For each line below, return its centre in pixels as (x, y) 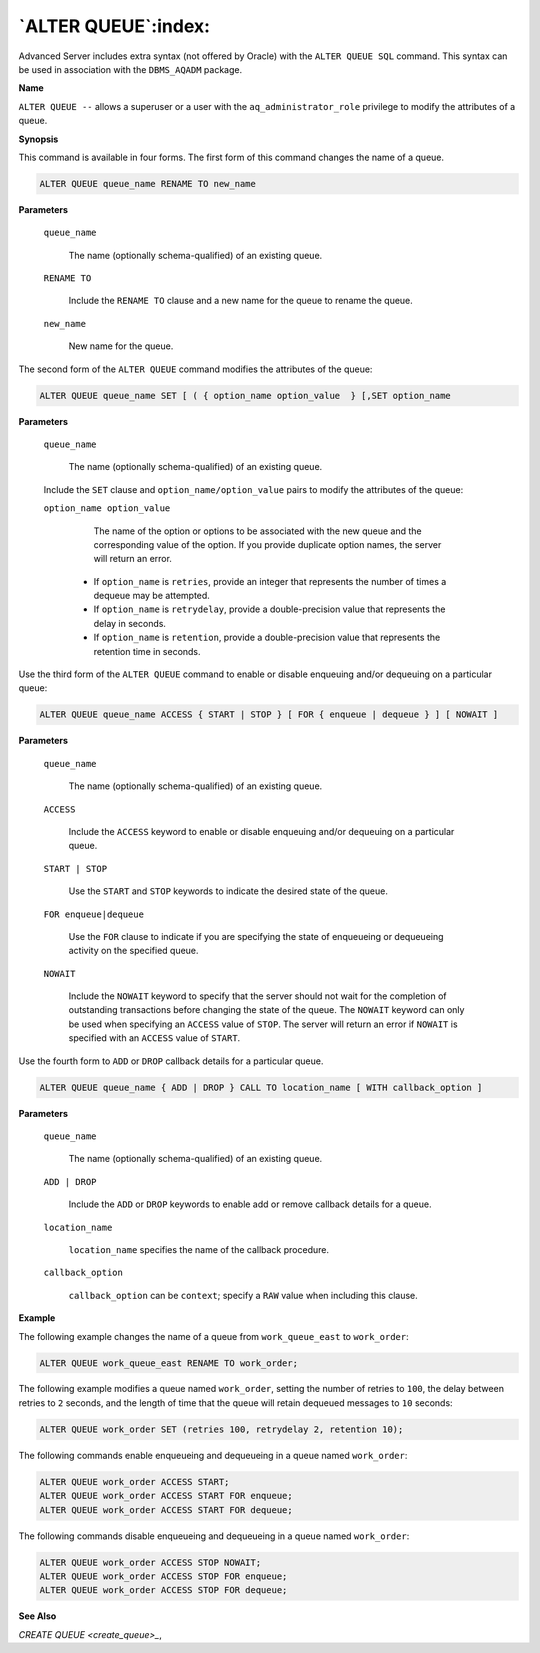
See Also (37, 1616)
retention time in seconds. (147, 651)
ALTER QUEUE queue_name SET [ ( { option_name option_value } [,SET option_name (245, 395)
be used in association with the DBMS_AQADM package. (130, 69)
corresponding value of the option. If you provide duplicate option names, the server (267, 544)
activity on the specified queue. (133, 951)
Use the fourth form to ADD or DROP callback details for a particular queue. (171, 1061)
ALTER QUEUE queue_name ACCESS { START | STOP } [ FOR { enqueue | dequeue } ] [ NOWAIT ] (269, 714)
